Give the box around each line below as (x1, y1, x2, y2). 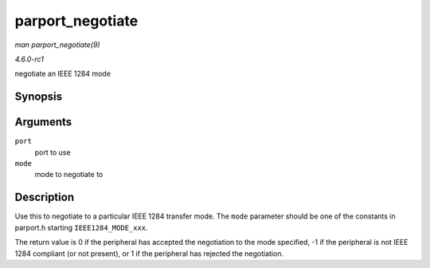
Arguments (14, 116, 72, 129)
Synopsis (14, 90, 63, 104)
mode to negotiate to (34, 170, 104, 179)
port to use (34, 148, 71, 157)
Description (14, 191, 75, 204)
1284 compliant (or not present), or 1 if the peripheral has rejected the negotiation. (14, 248, 284, 258)
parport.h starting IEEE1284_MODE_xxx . (14, 223, 148, 232)
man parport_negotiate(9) (14, 40, 100, 49)
